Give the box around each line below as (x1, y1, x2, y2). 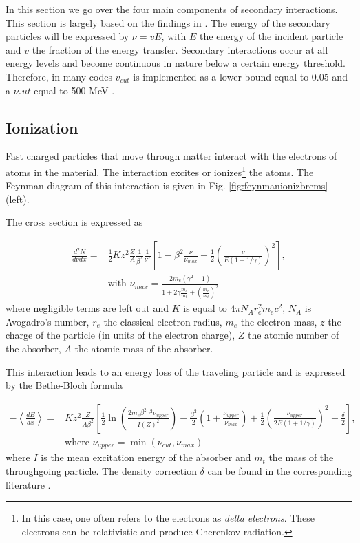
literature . (6, 477, 51, 491)
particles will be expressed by (6, 29, 129, 43)
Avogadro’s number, (6, 314, 89, 328)
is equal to (183, 301, 227, 315)
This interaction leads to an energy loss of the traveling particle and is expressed (6, 364, 346, 379)
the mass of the (268, 450, 334, 465)
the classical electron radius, (103, 314, 222, 328)
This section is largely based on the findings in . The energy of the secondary (6, 15, 330, 30)
